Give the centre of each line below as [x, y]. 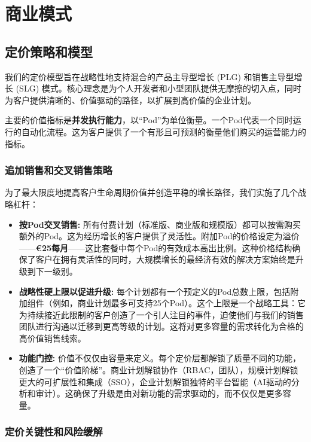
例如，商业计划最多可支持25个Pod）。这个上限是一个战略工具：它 [179, 303]
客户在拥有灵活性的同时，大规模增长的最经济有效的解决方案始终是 [165, 259]
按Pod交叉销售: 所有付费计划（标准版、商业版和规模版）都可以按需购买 [160, 224]
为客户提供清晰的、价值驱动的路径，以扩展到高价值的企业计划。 [130, 100]
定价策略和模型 [49, 51]
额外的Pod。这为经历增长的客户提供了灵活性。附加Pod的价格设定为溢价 [159, 236]
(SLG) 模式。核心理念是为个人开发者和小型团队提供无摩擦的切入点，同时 [158, 88]
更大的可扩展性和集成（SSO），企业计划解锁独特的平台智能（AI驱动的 [155, 381]
